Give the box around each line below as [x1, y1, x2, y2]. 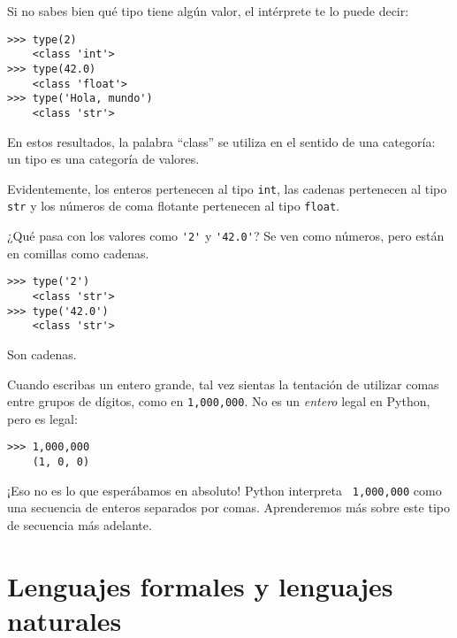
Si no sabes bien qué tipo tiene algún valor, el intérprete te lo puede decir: [7, 2, 409, 19]
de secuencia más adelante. [7, 515, 152, 534]
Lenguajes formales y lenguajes [7, 567, 393, 603]
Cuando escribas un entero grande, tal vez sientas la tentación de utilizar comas [7, 374, 439, 393]
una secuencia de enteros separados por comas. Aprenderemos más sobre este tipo [7, 498, 450, 517]
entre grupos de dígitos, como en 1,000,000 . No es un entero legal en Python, [7, 392, 430, 411]
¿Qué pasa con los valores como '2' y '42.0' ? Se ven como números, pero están [7, 227, 445, 245]
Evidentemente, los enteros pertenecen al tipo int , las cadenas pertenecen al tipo [7, 179, 447, 197]
